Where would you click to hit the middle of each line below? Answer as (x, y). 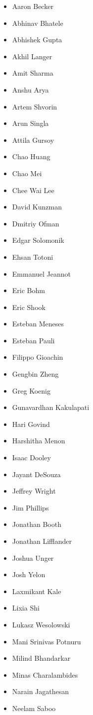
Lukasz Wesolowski (41, 624)
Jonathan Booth (37, 524)
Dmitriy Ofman (36, 223)
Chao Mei (27, 173)
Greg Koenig (31, 390)
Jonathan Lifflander (42, 541)
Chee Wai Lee (33, 190)
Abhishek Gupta (37, 40)
